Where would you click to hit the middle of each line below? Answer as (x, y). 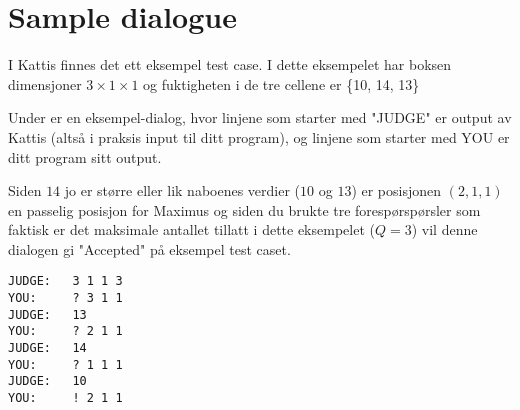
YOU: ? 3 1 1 (65, 298)
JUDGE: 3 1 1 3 (65, 281)
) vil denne (444, 229)
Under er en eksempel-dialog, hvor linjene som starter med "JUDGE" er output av (260, 117)
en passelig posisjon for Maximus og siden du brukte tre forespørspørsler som (244, 209)
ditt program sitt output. (85, 156)
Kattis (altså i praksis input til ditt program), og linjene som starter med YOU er (259, 136)
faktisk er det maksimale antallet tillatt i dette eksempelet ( (191, 229)
